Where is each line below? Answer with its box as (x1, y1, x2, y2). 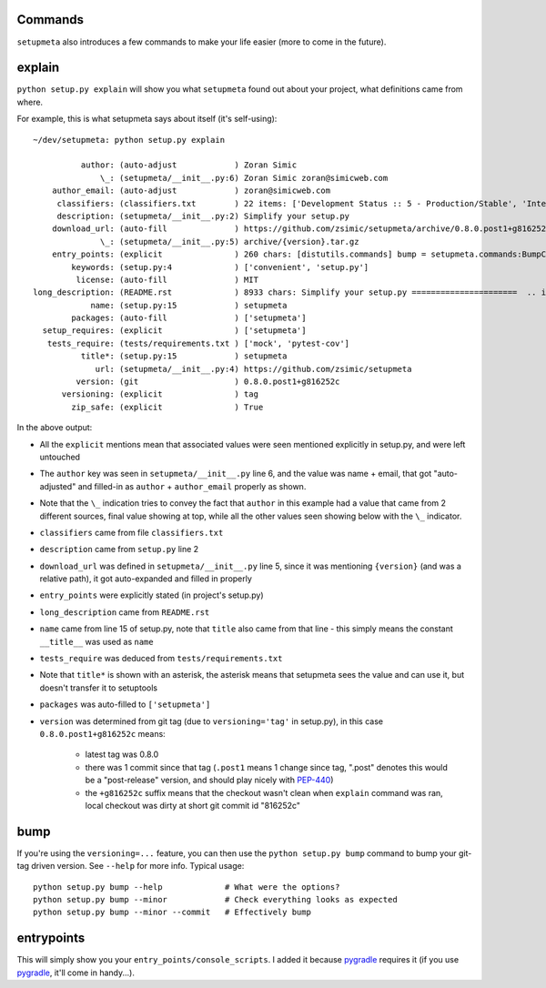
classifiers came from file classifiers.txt (39, 527, 224, 538)
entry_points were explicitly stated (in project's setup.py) (39, 590, 264, 600)
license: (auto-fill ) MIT (76, 274, 259, 285)
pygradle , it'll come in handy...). (16, 967, 136, 978)
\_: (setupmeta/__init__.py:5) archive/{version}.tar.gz (100, 237, 359, 247)
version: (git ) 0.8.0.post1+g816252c (76, 377, 340, 387)
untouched (39, 451, 81, 462)
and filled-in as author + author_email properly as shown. (77, 480, 307, 491)
